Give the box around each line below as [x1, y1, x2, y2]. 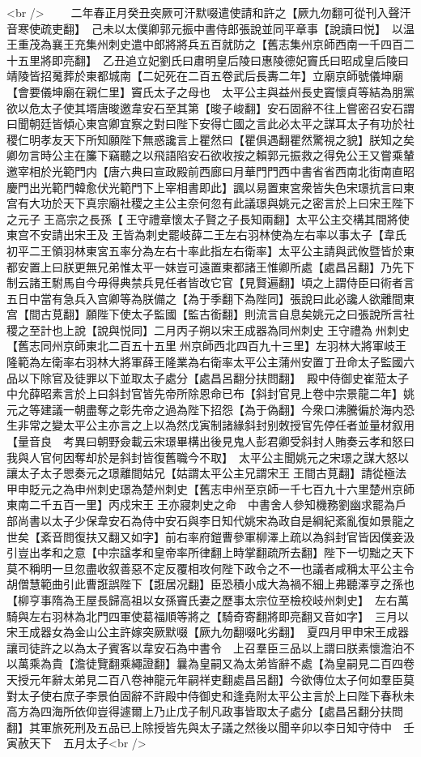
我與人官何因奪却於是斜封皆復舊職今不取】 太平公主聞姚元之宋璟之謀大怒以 [6, 448, 409, 465]
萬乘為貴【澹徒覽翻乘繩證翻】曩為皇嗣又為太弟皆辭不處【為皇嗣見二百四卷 [17, 655, 415, 672]
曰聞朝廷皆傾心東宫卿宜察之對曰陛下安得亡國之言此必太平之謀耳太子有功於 [6, 115, 403, 132]
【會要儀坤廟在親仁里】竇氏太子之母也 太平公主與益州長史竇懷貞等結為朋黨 [6, 83, 415, 100]
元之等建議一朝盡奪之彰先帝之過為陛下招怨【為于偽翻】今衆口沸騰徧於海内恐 [6, 400, 415, 417]
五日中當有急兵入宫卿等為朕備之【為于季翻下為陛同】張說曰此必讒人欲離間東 [6, 289, 415, 306]
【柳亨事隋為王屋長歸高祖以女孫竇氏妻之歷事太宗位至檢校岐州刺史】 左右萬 [6, 591, 409, 608]
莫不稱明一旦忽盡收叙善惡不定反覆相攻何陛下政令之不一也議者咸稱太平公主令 [6, 559, 415, 576]
